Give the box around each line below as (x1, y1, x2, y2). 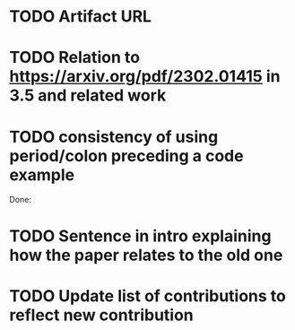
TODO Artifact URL (9, 6, 152, 27)
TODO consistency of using (9, 126, 219, 147)
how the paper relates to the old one (9, 245, 283, 265)
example (9, 164, 75, 185)
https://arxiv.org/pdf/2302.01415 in (9, 66, 281, 87)
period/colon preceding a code (9, 145, 244, 166)
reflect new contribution (9, 305, 195, 325)
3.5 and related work (9, 85, 167, 106)
